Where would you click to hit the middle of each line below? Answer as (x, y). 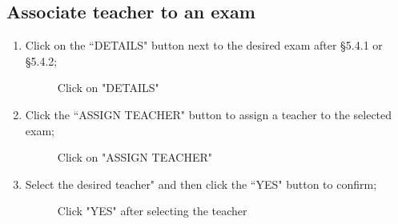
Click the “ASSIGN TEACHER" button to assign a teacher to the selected (209, 114)
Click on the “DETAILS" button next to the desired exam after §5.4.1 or (204, 45)
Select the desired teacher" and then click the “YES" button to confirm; (201, 184)
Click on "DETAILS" (108, 88)
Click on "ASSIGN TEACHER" (135, 157)
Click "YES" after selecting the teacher (152, 211)
